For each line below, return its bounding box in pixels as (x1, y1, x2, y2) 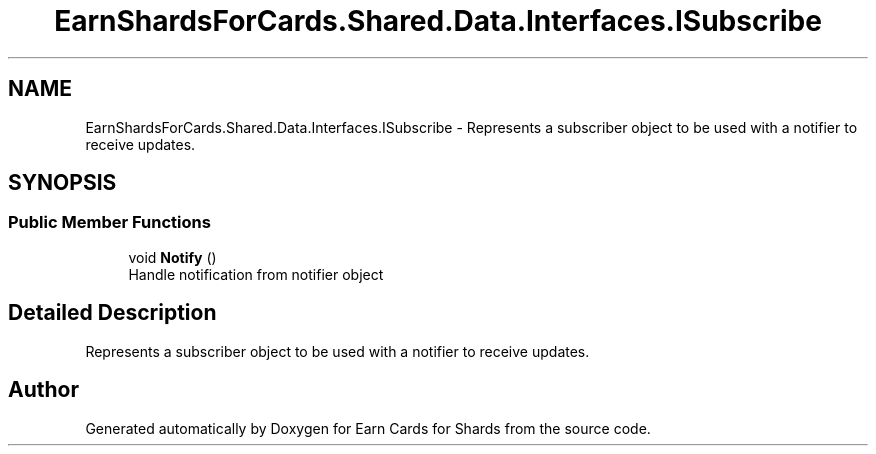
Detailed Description (8, 300, 217, 326)
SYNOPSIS (8, 170, 117, 196)
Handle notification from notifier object (128, 265, 384, 283)
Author (8, 377, 79, 403)
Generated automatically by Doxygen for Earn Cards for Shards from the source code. (85, 419, 651, 437)
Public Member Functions (8, 212, 211, 233)
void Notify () (128, 248, 217, 266)
